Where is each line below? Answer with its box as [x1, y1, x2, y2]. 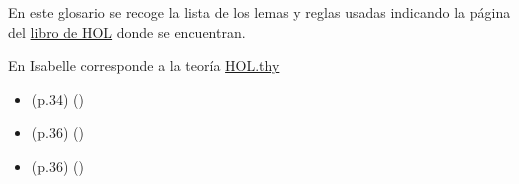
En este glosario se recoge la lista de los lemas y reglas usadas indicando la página [8, 2, 511, 22]
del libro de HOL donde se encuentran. [8, 21, 246, 42]
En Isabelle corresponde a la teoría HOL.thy [8, 55, 280, 76]
